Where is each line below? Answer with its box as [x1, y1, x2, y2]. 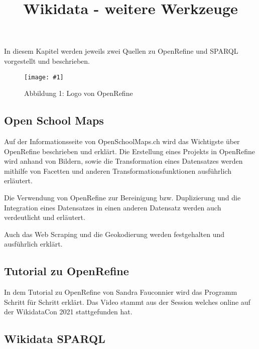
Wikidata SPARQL [4, 331, 105, 346]
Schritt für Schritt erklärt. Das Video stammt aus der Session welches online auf [4, 296, 250, 307]
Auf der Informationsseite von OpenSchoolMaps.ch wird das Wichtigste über [4, 136, 240, 147]
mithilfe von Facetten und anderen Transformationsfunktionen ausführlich [4, 165, 231, 176]
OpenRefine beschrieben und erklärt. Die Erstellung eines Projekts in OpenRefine [4, 146, 255, 156]
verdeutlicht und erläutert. [4, 212, 85, 222]
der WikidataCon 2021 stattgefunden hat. [4, 306, 133, 317]
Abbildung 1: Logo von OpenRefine [24, 88, 133, 98]
